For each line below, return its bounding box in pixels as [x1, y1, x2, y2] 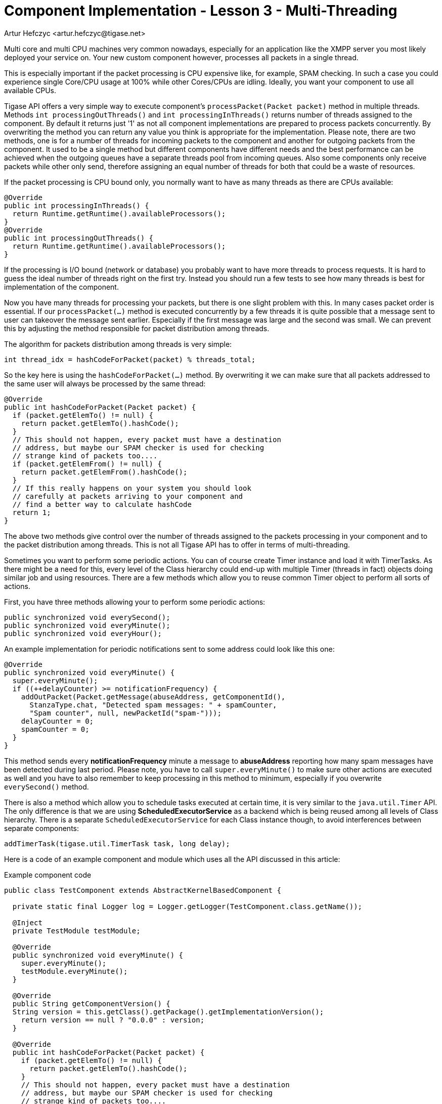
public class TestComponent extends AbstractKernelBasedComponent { [4, 886, 281, 894]
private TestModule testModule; [12, 926, 141, 935]
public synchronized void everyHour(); [4, 629, 162, 638]
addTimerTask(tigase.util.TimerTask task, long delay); [4, 839, 230, 848]
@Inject [12, 918, 42, 927]
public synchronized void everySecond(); [4, 613, 170, 621]
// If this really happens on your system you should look [12, 484, 251, 492]
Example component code [4, 870, 92, 879]
